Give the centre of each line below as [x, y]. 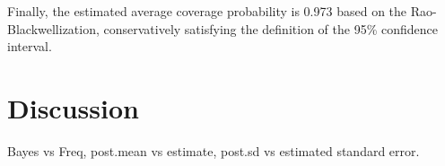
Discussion [73, 107]
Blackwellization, [53, 28]
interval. [30, 46]
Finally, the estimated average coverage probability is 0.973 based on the [207, 11]
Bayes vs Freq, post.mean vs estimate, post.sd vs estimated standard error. [214, 150]
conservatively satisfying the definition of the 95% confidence [270, 28]
